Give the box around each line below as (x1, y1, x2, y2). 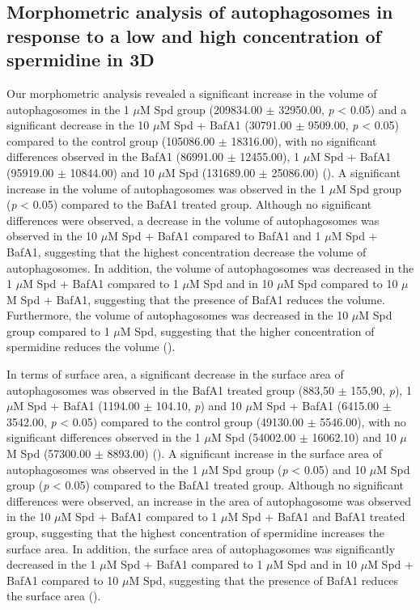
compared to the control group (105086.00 (6, 132, 215, 149)
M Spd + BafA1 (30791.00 (159, 116, 292, 133)
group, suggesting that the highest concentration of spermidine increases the (6, 524, 384, 541)
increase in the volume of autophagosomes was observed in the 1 (6, 180, 325, 197)
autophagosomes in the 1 (6, 100, 129, 117)
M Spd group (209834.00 (139, 100, 262, 117)
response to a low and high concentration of (6, 23, 381, 48)
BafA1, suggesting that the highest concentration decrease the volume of (6, 243, 367, 260)
